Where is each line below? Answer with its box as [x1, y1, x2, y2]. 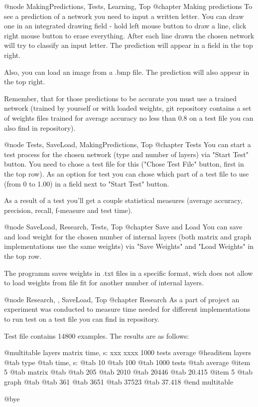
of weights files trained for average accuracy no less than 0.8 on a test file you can [4, 112, 254, 123]
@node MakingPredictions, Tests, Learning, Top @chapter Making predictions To [4, 1, 253, 11]
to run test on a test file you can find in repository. [4, 314, 159, 324]
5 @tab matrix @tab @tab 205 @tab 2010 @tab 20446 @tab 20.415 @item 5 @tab [4, 367, 253, 377]
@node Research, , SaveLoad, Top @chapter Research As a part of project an [4, 294, 240, 304]
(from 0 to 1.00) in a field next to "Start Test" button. [4, 178, 169, 189]
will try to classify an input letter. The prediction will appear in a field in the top [4, 40, 253, 50]
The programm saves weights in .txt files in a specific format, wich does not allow [4, 267, 253, 278]
